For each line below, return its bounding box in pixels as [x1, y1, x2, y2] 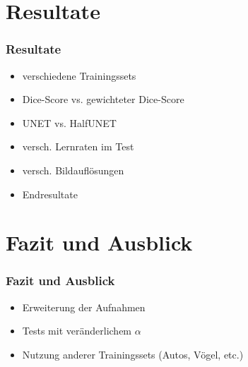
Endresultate [22, 186, 78, 201]
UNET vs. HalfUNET [22, 115, 117, 130]
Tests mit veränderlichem [22, 323, 132, 338]
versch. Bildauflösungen [22, 162, 124, 177]
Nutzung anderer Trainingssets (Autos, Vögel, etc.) [22, 347, 244, 361]
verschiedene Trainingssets [22, 68, 136, 83]
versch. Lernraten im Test [22, 139, 134, 154]
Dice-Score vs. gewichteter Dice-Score [22, 92, 184, 107]
